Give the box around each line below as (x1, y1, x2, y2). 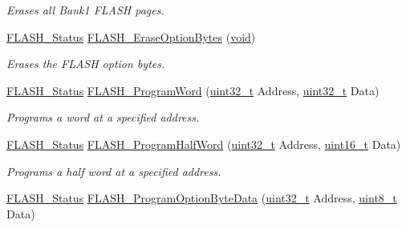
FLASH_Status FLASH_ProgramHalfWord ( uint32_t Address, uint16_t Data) (6, 135, 401, 152)
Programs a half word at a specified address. (6, 162, 221, 179)
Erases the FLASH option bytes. (6, 55, 165, 72)
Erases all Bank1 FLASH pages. (6, 2, 164, 18)
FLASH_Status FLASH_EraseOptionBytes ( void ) (6, 28, 256, 45)
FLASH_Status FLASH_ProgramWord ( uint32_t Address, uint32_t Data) (6, 82, 380, 98)
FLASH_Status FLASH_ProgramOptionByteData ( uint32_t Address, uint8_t (6, 190, 397, 206)
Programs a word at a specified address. (6, 109, 200, 126)
